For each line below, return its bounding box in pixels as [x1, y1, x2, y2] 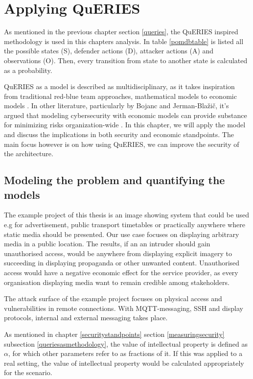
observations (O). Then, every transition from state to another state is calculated [4, 55, 248, 65]
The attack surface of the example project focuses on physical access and [4, 293, 222, 304]
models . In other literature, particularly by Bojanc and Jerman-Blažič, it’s [4, 100, 229, 111]
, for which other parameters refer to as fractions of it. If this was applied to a [8, 348, 243, 358]
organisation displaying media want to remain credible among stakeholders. [4, 277, 230, 287]
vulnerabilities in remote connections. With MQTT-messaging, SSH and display [4, 303, 243, 313]
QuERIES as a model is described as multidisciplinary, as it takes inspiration [4, 81, 235, 92]
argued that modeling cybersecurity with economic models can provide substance [4, 110, 247, 120]
